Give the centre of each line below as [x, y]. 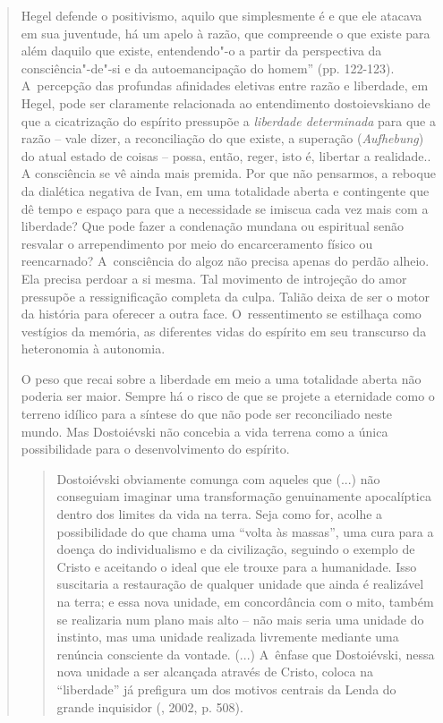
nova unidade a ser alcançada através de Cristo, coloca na [215, 672]
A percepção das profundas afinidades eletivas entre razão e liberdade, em [225, 85]
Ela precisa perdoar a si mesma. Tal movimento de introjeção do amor [214, 278]
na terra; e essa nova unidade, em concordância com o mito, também [245, 601]
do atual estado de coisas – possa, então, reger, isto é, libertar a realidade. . [226, 155]
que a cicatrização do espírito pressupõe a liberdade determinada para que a [228, 120]
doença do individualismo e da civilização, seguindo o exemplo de [236, 549]
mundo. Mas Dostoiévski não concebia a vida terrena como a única [204, 431]
